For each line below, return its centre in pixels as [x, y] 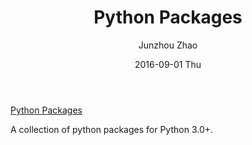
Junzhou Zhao [168, 45]
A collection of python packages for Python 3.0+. [112, 129]
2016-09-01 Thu [168, 64]
